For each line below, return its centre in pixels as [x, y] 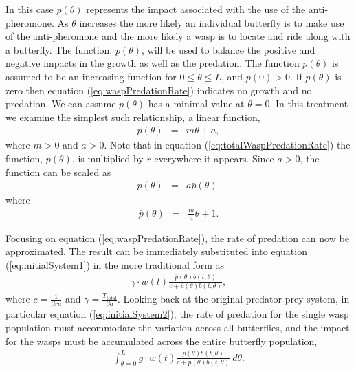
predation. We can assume [61, 103]
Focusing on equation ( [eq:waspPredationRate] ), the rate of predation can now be [177, 238]
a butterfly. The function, [59, 49]
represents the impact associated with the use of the [196, 9]
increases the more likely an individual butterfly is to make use [212, 22]
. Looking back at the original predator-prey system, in [233, 299]
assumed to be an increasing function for [91, 76]
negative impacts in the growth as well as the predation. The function [153, 63]
